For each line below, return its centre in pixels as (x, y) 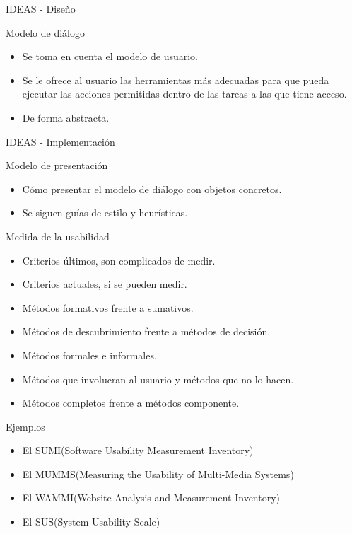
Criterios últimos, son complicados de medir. (119, 260)
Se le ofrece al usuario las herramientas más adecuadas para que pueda (176, 80)
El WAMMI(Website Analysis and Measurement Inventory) (151, 498)
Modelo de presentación (57, 165)
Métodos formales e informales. (89, 355)
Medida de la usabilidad (58, 236)
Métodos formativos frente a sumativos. (108, 307)
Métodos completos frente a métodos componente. (131, 403)
